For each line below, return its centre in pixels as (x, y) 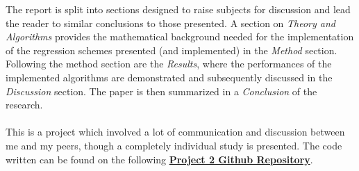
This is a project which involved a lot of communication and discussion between (175, 132)
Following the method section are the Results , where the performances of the (169, 64)
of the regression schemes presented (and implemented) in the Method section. (172, 50)
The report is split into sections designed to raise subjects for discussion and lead (178, 9)
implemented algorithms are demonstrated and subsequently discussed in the (169, 77)
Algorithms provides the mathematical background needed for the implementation (180, 36)
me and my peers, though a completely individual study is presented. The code (174, 145)
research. (24, 105)
